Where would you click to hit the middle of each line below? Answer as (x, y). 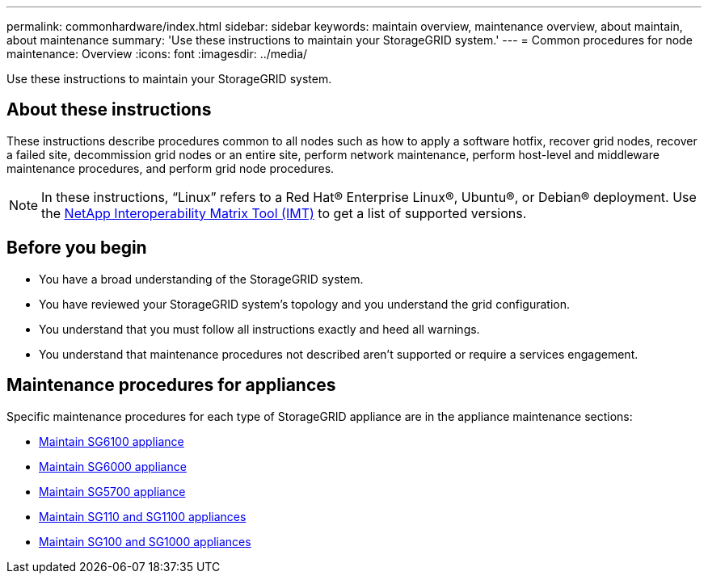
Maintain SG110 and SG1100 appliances (143, 516)
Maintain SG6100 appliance (112, 441)
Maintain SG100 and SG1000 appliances (145, 541)
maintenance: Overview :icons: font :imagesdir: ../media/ (157, 54)
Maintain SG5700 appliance (112, 491)
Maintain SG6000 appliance (113, 466)
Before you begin (77, 248)
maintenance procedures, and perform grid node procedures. (171, 168)
